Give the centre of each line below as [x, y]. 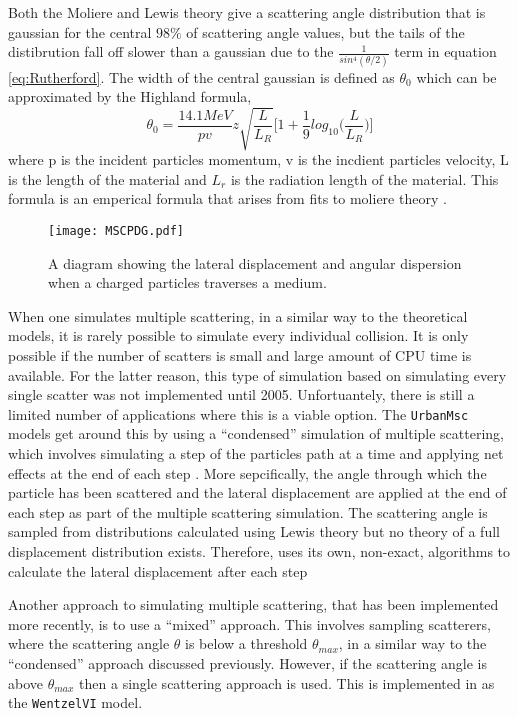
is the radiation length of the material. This [364, 178]
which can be [456, 76]
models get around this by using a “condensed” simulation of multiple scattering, [256, 433]
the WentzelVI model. [75, 702]
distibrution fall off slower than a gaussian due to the [171, 51]
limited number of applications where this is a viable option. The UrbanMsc [238, 413]
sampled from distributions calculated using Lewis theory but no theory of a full [254, 531]
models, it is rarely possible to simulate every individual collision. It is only [238, 335]
